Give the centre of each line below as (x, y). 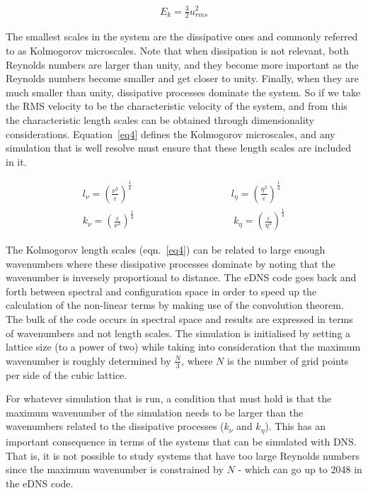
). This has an (295, 426)
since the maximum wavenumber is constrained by (115, 469)
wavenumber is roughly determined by (88, 360)
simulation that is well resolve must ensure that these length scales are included (178, 148)
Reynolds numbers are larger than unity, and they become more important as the (182, 64)
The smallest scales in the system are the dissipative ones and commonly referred (182, 36)
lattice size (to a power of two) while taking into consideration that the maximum (183, 347)
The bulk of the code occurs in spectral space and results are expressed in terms (179, 319)
